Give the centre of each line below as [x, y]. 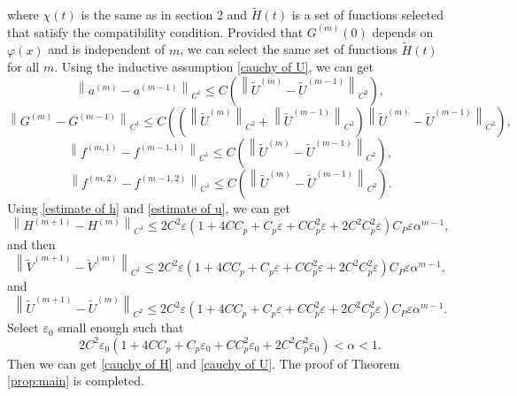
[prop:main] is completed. [76, 381]
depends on [403, 31]
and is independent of [107, 49]
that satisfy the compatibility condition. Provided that [155, 31]
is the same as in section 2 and [164, 15]
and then [31, 244]
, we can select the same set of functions [289, 49]
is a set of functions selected [368, 15]
